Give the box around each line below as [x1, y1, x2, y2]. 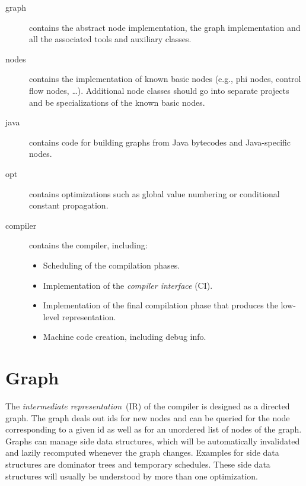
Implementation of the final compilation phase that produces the [43, 299, 278, 311]
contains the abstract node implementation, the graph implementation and [29, 21, 301, 33]
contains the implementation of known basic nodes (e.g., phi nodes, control [29, 72, 301, 85]
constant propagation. [29, 199, 109, 212]
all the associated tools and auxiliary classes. [29, 33, 192, 45]
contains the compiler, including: [29, 239, 148, 251]
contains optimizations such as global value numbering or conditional [29, 187, 280, 200]
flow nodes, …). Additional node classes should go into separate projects [29, 84, 289, 96]
